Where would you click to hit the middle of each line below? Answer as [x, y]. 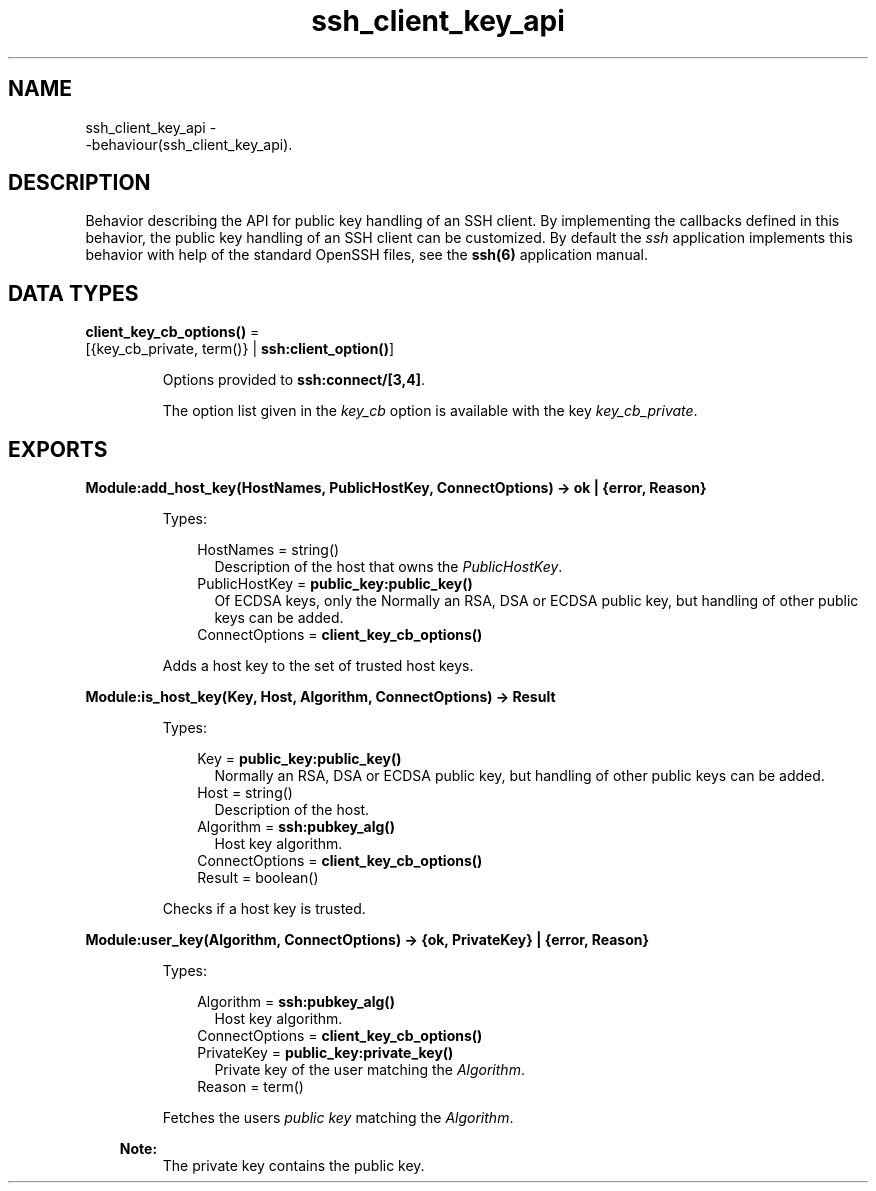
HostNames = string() [268, 550]
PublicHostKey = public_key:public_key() [335, 584]
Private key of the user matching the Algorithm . [369, 1070]
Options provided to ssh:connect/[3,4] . [294, 380]
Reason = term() [250, 1087]
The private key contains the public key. [293, 1166]
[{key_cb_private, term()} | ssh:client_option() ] [240, 349]
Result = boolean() [258, 878]
